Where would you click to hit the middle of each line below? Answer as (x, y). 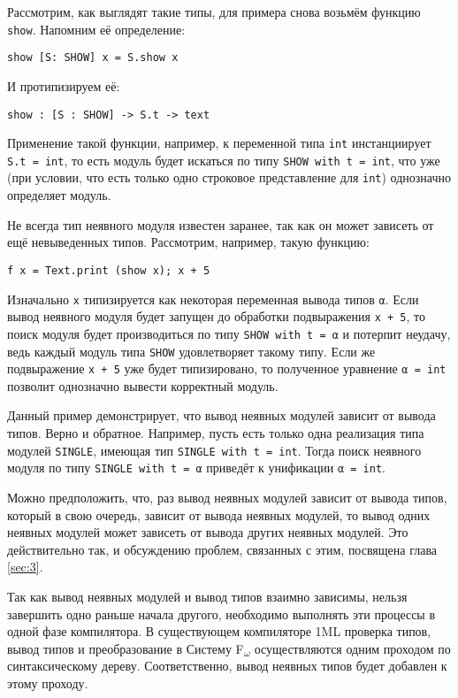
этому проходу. (48, 683)
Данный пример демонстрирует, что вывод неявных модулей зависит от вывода (221, 415)
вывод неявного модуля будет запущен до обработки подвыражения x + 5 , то (216, 316)
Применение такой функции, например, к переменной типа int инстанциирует (219, 143)
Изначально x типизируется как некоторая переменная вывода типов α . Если (213, 299)
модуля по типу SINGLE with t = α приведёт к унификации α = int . (196, 468)
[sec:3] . (25, 567)
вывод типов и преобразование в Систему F (126, 648)
